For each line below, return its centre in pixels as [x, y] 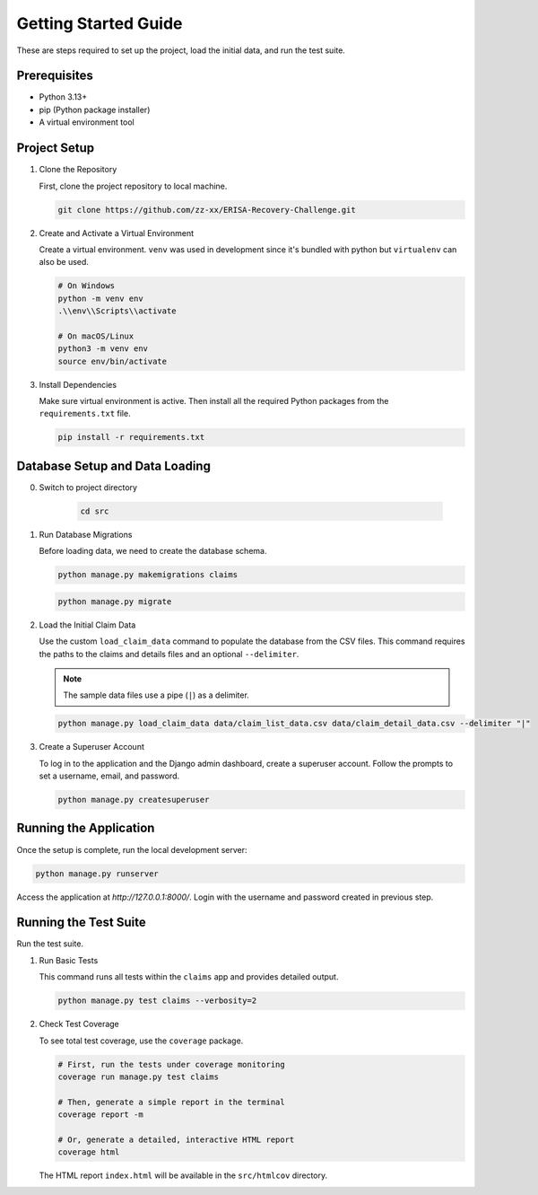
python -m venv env [100, 298]
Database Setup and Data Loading [113, 466]
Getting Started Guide [100, 23]
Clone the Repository [78, 170]
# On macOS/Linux [96, 336]
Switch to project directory [88, 487]
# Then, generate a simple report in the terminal [172, 1102]
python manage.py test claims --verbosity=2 [157, 1001]
